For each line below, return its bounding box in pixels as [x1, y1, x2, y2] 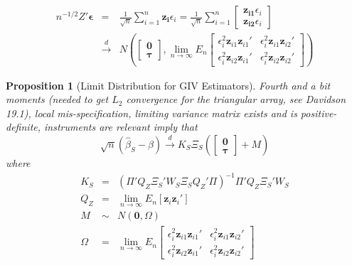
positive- [300, 105, 337, 120]
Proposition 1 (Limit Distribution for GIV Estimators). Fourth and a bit [6, 77, 331, 92]
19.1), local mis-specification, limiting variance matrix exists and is [6, 105, 297, 120]
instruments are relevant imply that [44, 119, 198, 134]
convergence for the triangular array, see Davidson [126, 92, 346, 107]
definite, [6, 119, 41, 134]
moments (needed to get [6, 92, 109, 107]
